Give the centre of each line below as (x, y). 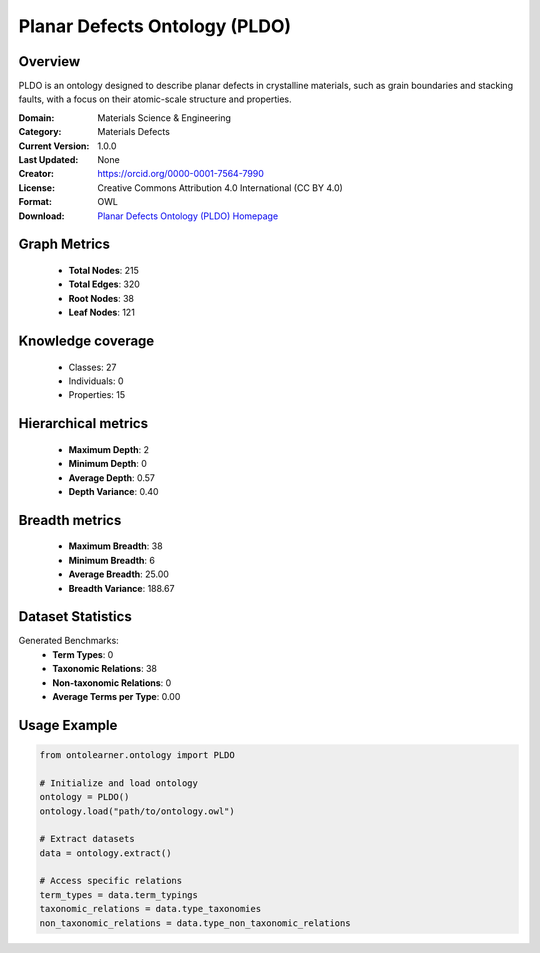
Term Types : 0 (83, 654)
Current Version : (54, 146)
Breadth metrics (70, 520)
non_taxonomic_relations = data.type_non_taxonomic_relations (195, 923)
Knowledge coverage (86, 340)
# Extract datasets (87, 839)
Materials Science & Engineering (164, 117)
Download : (41, 216)
